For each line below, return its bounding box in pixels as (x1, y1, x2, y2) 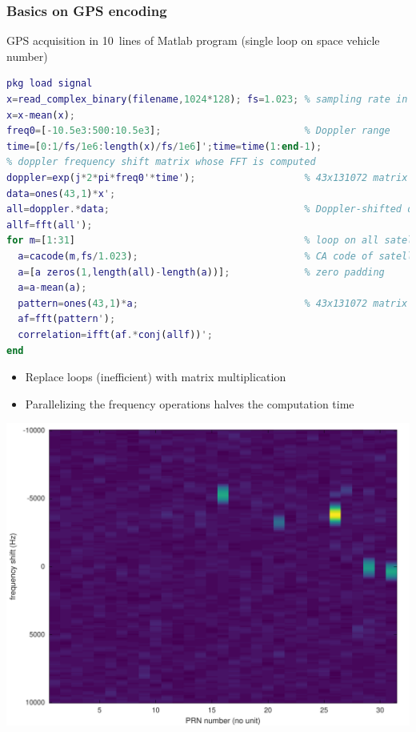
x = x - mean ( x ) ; (6, 109, 76, 121)
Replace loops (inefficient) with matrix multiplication (25, 368, 286, 385)
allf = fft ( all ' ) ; (6, 219, 93, 231)
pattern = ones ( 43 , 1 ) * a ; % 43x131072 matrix (18, 297, 408, 309)
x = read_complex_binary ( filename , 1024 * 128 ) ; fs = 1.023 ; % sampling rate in (6, 94, 408, 105)
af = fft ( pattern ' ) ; (18, 313, 116, 325)
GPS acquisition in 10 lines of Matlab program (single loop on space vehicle (6, 32, 380, 49)
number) (6, 47, 48, 64)
